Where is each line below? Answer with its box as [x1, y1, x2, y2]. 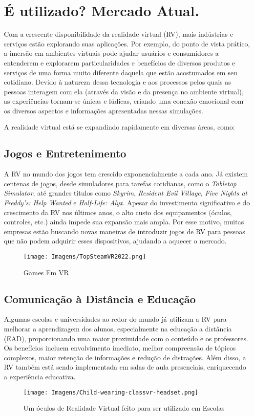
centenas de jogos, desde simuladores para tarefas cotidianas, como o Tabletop [4, 178, 237, 188]
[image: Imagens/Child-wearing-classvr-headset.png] [23, 389, 198, 396]
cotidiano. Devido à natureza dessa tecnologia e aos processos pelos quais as [4, 77, 231, 87]
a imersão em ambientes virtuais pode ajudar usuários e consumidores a [4, 48, 219, 58]
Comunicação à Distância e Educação [4, 291, 196, 306]
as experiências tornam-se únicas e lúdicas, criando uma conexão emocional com [4, 96, 244, 106]
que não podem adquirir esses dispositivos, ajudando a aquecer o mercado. [4, 236, 227, 246]
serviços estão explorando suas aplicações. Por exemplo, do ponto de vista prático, [4, 38, 250, 48]
